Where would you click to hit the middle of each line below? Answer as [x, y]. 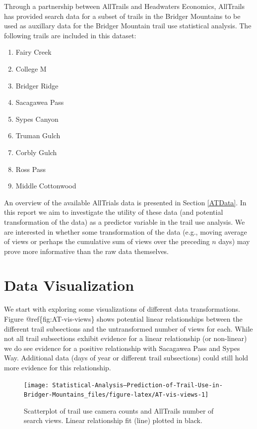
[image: [36, 385]
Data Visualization [69, 285]
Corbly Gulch [36, 152]
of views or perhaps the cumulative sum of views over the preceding [107, 241]
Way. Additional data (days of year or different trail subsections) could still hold [126, 358]
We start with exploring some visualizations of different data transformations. [122, 309]
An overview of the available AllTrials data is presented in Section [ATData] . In [125, 202]
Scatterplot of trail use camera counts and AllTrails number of [119, 410]
